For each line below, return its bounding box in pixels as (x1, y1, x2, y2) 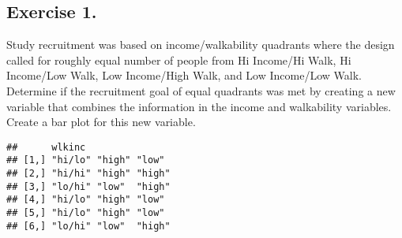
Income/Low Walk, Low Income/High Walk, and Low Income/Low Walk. (6, 67, 362, 84)
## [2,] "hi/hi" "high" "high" (6, 168, 171, 180)
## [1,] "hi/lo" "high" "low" (6, 154, 165, 166)
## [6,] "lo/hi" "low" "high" (6, 220, 171, 232)
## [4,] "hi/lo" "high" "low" (6, 194, 165, 206)
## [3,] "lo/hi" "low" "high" (6, 180, 171, 192)
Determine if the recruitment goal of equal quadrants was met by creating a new (6, 82, 396, 99)
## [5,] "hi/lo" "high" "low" (6, 207, 165, 219)
